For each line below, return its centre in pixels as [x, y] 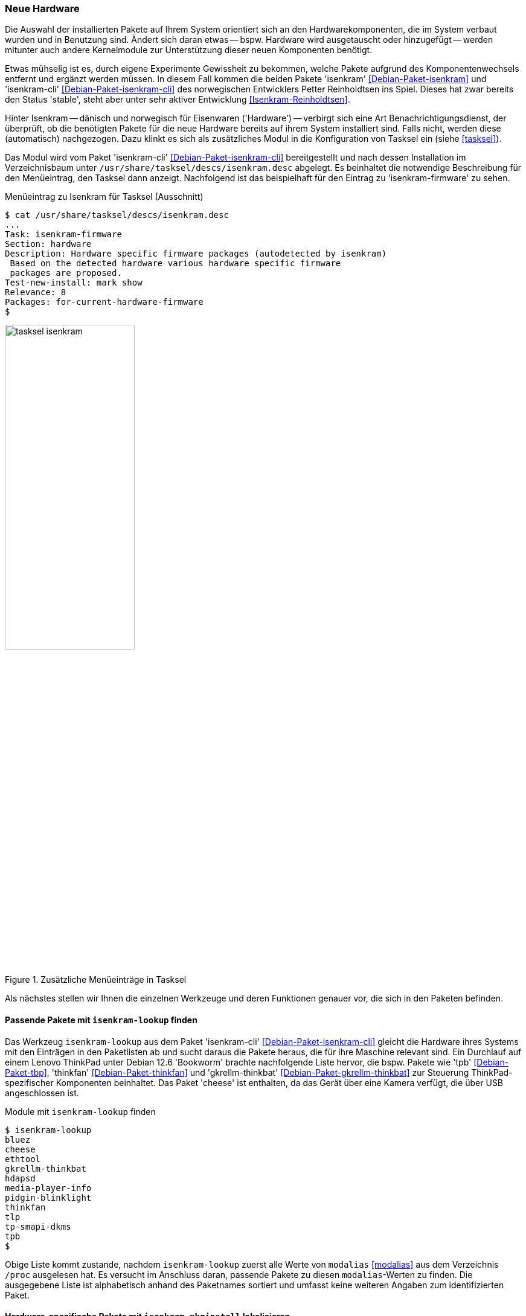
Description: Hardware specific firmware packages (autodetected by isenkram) [196, 254]
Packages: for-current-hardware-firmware [104, 302]
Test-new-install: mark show [74, 283]
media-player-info [48, 1188]
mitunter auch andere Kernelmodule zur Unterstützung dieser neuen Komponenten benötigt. [189, 50]
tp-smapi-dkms [38, 1226]
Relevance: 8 [36, 292]
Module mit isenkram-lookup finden [80, 1111]
